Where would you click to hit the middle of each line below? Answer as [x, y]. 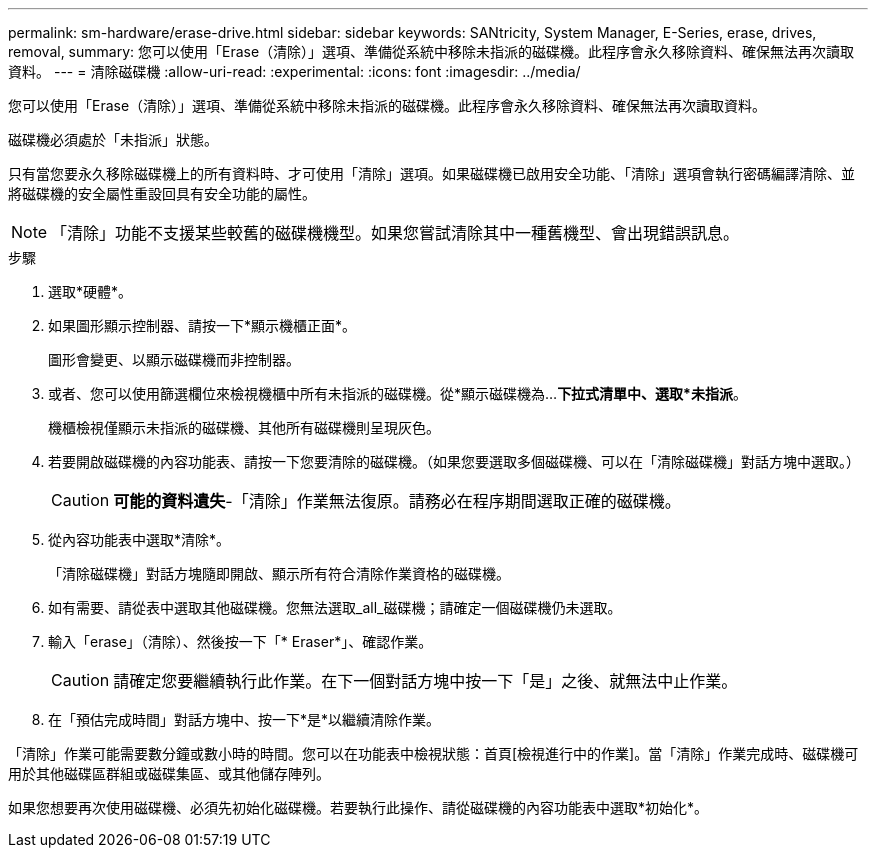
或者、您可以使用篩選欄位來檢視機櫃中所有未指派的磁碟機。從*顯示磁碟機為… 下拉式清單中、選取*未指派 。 [397, 393]
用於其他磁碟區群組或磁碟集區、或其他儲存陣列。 [169, 773]
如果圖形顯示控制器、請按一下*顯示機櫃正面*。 [202, 325]
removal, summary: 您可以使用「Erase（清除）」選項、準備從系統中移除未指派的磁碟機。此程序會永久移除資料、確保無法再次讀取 [431, 51]
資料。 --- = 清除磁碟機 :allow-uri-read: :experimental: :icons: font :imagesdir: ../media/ [294, 71]
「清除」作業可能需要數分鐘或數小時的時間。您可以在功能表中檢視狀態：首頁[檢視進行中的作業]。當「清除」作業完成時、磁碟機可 [433, 753]
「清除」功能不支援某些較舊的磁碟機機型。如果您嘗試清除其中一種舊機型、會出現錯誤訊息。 [395, 233]
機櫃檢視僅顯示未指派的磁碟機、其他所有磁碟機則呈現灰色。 [244, 427]
